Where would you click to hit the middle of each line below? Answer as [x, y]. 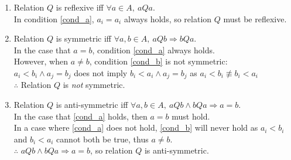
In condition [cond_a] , [54, 18]
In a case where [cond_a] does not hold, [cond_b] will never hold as [136, 127]
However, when [41, 61]
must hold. [191, 116]
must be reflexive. [255, 18]
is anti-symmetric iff [92, 105]
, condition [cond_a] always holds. [153, 50]
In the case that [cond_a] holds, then [81, 116]
